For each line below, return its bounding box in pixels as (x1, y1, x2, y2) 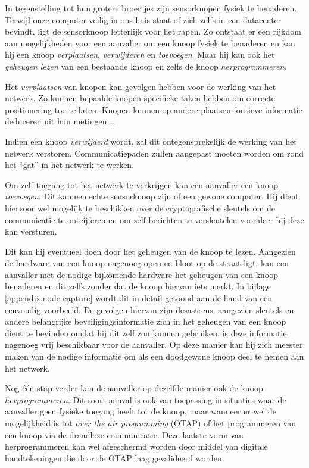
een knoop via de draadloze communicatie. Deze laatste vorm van (5, 428, 244, 441)
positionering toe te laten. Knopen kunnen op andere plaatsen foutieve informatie (5, 103, 302, 116)
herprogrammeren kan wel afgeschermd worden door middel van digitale (5, 440, 268, 453)
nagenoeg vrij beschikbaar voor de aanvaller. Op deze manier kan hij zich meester (5, 338, 303, 351)
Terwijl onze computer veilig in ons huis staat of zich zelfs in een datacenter (5, 13, 282, 26)
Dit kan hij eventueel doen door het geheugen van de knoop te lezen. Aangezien (5, 245, 296, 257)
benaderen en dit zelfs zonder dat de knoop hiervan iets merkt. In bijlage (5, 280, 271, 292)
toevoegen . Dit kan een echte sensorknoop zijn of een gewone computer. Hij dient (5, 190, 299, 202)
